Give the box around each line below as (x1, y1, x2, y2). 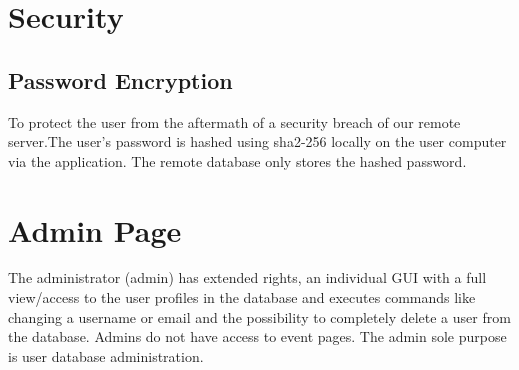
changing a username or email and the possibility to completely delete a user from (8, 306, 511, 327)
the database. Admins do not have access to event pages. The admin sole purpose (8, 326, 507, 347)
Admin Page (8, 209, 182, 250)
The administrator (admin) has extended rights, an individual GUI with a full (8, 267, 487, 288)
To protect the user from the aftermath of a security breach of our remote (8, 111, 461, 132)
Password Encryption (8, 64, 233, 95)
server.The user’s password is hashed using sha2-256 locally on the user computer (8, 131, 507, 152)
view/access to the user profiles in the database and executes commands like (8, 287, 476, 308)
